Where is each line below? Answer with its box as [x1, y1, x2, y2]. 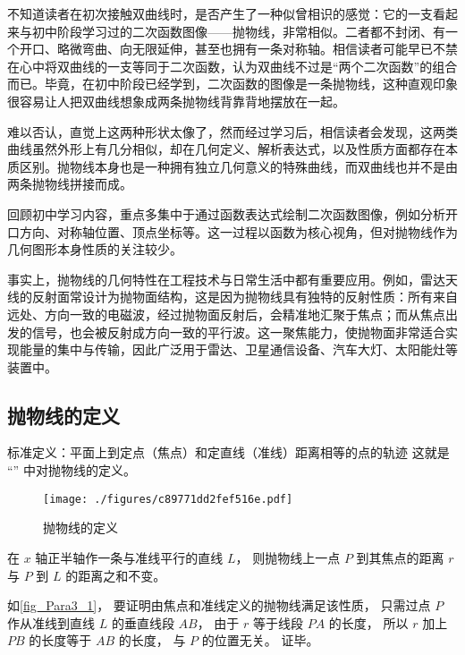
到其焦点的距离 [356, 548, 444, 566]
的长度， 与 [118, 631, 186, 650]
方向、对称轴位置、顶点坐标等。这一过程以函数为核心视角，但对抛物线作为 [19, 222, 458, 241]
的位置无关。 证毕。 [201, 631, 319, 650]
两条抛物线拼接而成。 [7, 174, 132, 193]
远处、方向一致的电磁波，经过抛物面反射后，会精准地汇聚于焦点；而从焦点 [7, 304, 445, 323]
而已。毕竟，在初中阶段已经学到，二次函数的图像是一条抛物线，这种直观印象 [7, 74, 458, 93]
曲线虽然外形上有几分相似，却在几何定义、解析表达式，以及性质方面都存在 [7, 140, 445, 158]
